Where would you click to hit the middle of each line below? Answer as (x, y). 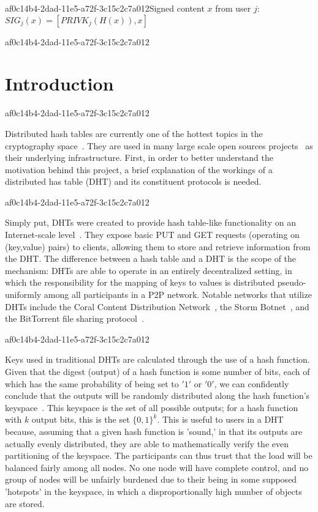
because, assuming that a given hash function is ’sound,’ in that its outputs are (154, 431)
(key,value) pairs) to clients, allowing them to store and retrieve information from (158, 246)
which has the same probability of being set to (92, 383)
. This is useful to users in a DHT (220, 419)
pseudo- (292, 282)
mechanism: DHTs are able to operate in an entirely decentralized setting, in (149, 270)
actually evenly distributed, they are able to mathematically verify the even (147, 443)
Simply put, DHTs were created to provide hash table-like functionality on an (150, 222)
